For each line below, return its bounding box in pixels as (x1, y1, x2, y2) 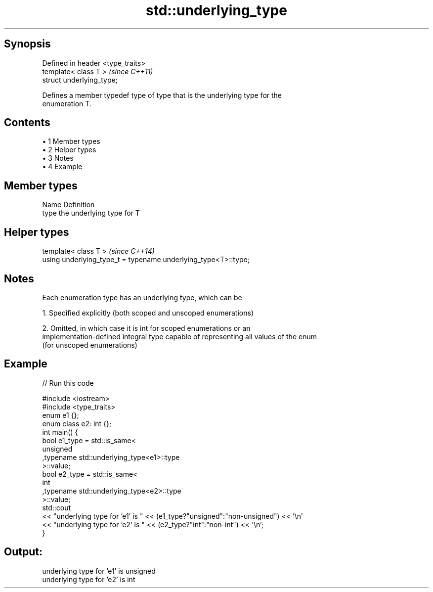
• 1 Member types (42, 137, 100, 146)
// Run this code (42, 378, 94, 387)
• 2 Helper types (42, 145, 96, 154)
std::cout (42, 503, 71, 512)
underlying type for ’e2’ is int (42, 575, 135, 584)
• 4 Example (42, 162, 83, 171)
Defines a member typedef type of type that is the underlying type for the (42, 91, 282, 99)
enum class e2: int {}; (42, 419, 112, 428)
